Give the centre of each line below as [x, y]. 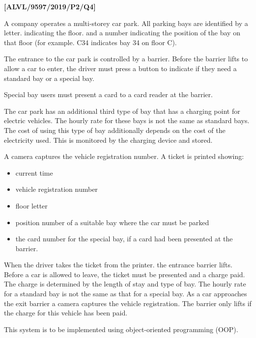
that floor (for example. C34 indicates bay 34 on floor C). [90, 42]
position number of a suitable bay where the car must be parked [112, 222]
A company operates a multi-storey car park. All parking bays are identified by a [126, 23]
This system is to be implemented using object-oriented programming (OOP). [121, 329]
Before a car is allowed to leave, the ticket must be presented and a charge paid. [125, 274]
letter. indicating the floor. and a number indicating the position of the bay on [122, 33]
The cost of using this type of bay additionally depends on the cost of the [115, 130]
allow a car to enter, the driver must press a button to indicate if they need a [120, 68]
